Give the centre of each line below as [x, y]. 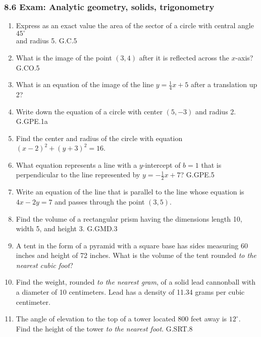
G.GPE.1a [32, 121]
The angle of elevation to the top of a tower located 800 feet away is [121, 319]
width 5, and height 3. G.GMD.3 [67, 228]
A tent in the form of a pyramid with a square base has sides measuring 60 [132, 245]
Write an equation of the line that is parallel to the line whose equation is [130, 192]
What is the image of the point [64, 57]
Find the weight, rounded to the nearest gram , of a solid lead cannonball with [136, 282]
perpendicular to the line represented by [78, 175]
